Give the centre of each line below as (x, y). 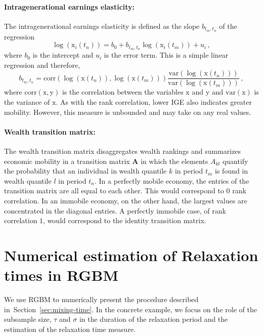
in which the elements (174, 161)
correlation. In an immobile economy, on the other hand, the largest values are (126, 200)
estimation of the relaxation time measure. (70, 329)
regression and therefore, (42, 65)
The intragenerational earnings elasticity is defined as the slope (102, 26)
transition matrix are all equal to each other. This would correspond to (114, 191)
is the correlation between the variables (123, 92)
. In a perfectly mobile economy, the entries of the (172, 180)
